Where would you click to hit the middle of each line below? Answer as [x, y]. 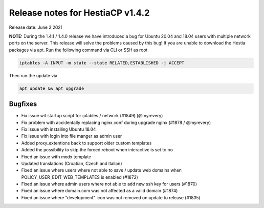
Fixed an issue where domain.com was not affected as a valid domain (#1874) [99, 191]
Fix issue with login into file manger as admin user [72, 136]
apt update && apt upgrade [52, 88]
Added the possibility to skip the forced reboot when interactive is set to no [97, 150]
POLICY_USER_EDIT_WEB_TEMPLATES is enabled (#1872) [80, 177]
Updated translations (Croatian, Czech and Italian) [72, 163]
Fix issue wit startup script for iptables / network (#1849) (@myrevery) [92, 116]
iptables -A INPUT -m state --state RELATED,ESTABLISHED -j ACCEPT [102, 63]
